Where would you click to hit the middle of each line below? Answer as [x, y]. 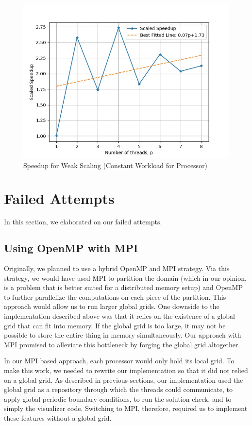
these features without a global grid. [58, 418]
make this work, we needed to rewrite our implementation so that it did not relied [126, 370]
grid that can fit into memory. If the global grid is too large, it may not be [115, 325]
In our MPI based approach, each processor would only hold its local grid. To [119, 361]
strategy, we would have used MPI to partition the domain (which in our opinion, [125, 278]
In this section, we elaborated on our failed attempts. [83, 222]
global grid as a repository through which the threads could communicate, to [118, 389]
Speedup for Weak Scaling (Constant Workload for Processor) [116, 165]
